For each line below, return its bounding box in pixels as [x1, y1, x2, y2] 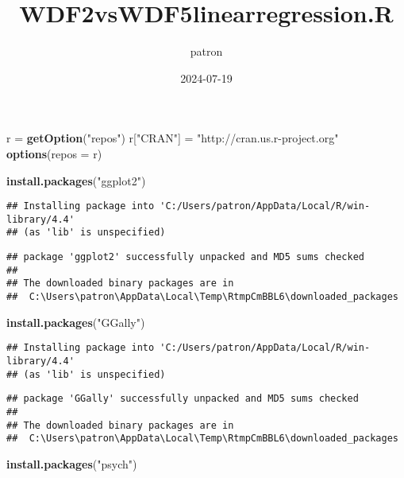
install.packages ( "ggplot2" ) [6, 172, 146, 188]
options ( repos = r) [6, 145, 102, 161]
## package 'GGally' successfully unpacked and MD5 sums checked [6, 393, 359, 405]
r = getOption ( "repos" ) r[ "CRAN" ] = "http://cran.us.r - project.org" [6, 130, 339, 146]
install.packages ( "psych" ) [6, 455, 137, 472]
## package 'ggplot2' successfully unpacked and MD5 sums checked [6, 251, 365, 263]
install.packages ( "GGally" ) [6, 313, 145, 330]
